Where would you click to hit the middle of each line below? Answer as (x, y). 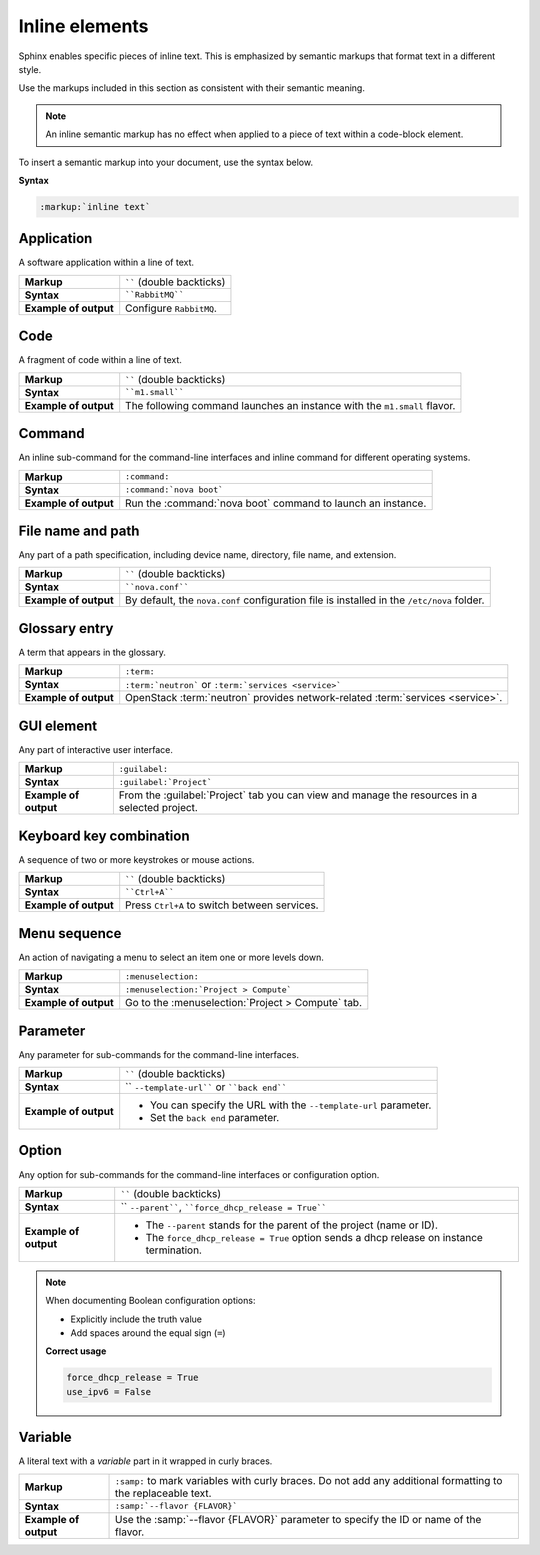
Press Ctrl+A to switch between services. (222, 905)
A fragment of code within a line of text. (100, 360)
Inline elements (83, 26)
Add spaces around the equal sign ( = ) (148, 1333)
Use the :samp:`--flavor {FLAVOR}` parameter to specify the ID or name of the (298, 1519)
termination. (173, 1250)
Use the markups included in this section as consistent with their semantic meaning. (191, 88)
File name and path (79, 531)
